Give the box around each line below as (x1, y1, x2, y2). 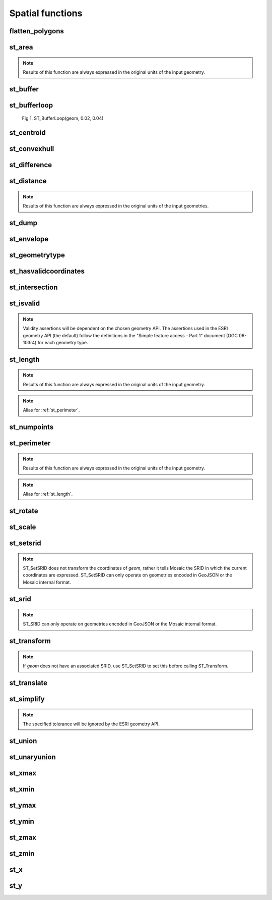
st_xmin (9, 785, 35, 793)
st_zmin (9, 850, 35, 858)
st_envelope (9, 235, 49, 243)
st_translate (9, 679, 48, 687)
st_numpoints (9, 423, 54, 432)
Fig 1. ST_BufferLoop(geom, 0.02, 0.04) (22, 115, 104, 121)
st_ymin (9, 817, 35, 825)
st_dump (9, 219, 38, 227)
